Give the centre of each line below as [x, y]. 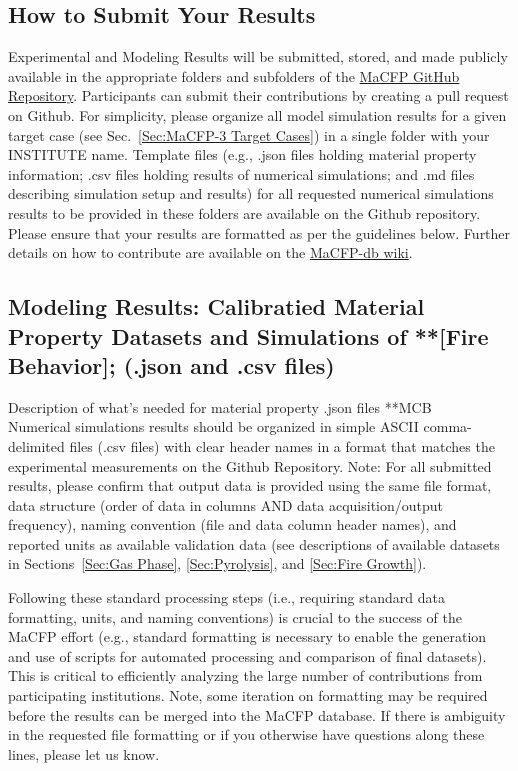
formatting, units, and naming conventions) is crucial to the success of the [235, 616]
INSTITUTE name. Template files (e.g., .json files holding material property [242, 154]
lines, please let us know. [84, 753]
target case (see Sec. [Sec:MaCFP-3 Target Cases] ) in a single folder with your [249, 134]
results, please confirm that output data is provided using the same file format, [250, 485]
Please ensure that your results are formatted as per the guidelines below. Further [259, 232]
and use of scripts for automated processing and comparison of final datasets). [247, 655]
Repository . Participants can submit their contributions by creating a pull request [258, 95]
